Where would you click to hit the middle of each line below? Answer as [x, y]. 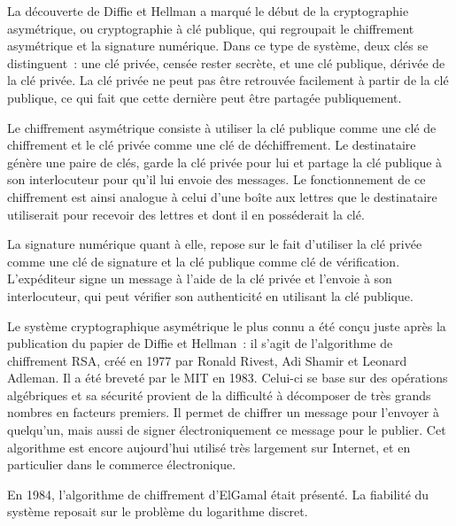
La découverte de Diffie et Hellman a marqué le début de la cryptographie [208, 11]
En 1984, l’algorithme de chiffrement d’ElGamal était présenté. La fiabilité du [218, 494]
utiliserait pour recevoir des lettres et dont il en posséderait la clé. [186, 214]
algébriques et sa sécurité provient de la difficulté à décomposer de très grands [219, 394]
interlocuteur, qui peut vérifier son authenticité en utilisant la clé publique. [210, 295]
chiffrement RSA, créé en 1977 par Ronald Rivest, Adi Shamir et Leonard [207, 360]
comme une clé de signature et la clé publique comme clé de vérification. [204, 261]
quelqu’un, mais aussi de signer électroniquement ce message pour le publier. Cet [227, 430]
